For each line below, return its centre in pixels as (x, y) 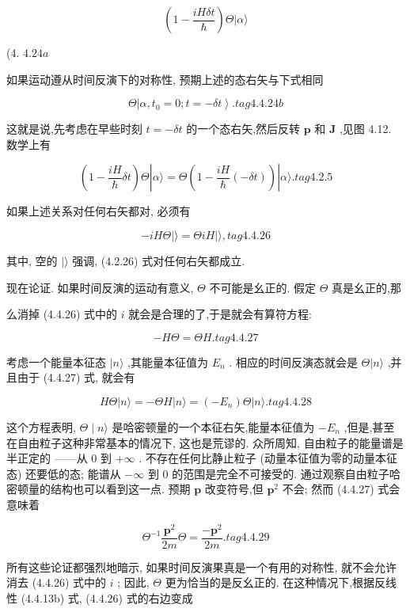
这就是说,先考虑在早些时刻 (74, 129)
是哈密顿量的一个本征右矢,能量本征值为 (213, 426)
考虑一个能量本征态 (56, 361)
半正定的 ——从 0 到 (59, 458)
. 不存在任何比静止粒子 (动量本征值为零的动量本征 (268, 458)
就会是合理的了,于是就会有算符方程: (220, 314)
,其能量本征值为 (168, 361)
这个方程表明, (41, 426)
